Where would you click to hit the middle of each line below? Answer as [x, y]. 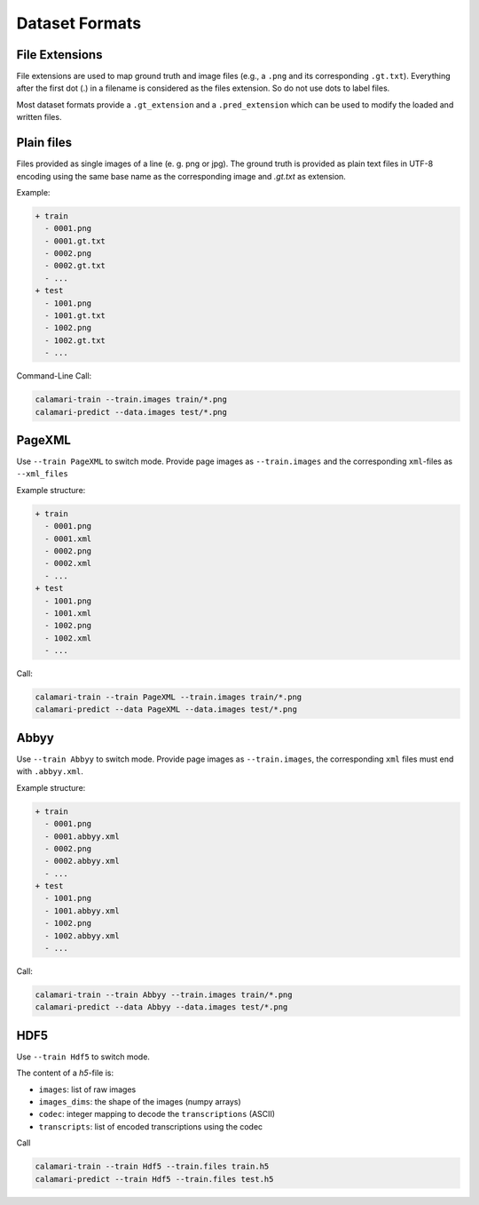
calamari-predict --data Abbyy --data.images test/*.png [161, 1007]
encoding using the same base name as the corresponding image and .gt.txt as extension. [181, 176]
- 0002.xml [68, 563]
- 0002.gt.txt [75, 266]
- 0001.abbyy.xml [82, 836]
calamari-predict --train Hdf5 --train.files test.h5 [154, 1179]
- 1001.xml [68, 613]
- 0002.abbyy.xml [82, 861]
